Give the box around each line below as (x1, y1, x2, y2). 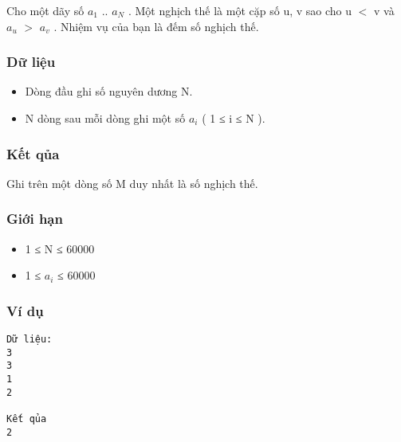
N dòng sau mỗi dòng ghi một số (25, 110, 186, 126)
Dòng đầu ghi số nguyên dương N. (25, 83, 193, 100)
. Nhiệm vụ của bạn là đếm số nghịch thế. (53, 18, 259, 34)
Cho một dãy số (6, 2, 85, 18)
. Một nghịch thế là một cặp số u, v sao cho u (128, 2, 352, 18)
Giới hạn (6, 209, 63, 229)
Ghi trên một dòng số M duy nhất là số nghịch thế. (6, 174, 258, 191)
